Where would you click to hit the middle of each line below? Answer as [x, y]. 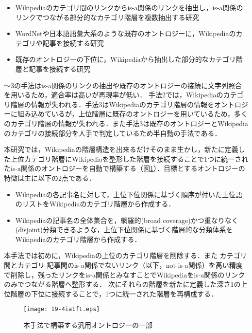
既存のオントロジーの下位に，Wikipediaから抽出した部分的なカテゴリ [126, 59]
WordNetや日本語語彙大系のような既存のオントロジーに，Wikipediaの [126, 33]
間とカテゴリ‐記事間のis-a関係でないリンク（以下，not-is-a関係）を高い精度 [123, 265]
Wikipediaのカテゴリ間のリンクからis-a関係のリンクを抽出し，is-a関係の [129, 7]
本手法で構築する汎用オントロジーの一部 [88, 325]
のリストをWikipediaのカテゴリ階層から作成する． [95, 204]
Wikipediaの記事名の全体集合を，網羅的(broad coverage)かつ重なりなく [127, 220]
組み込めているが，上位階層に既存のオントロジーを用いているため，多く [133, 114]
